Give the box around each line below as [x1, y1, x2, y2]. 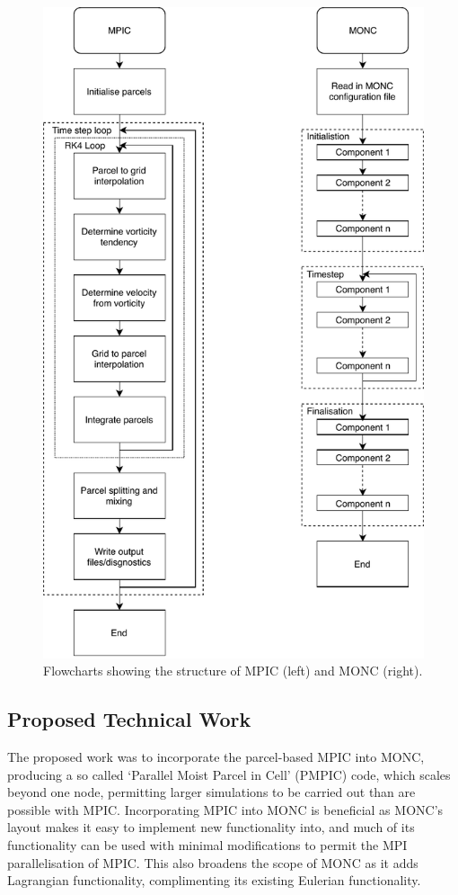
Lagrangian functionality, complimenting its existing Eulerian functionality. [7, 871, 421, 890]
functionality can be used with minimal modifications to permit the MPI [7, 835, 408, 854]
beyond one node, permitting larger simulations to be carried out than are [7, 783, 416, 801]
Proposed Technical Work [7, 705, 251, 733]
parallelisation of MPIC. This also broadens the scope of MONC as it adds [7, 853, 418, 872]
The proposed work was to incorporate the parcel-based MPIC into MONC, [7, 747, 425, 766]
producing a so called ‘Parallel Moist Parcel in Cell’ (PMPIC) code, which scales [7, 765, 451, 783]
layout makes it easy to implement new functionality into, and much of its [7, 818, 415, 837]
